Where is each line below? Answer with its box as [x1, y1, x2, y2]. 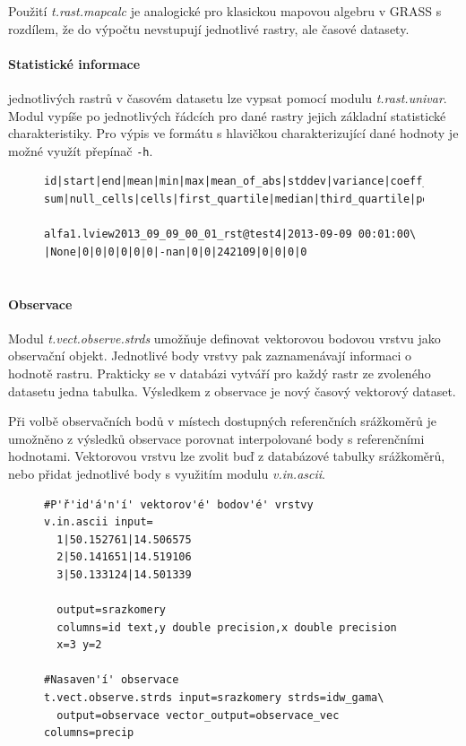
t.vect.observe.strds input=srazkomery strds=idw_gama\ [44, 691, 384, 705]
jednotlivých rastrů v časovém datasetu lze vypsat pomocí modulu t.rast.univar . [8, 88, 447, 107]
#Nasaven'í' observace [44, 673, 179, 687]
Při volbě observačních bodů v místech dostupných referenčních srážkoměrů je [8, 412, 436, 430]
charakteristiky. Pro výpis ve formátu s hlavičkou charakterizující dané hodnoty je [8, 124, 459, 143]
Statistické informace [8, 54, 141, 73]
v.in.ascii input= [44, 516, 153, 529]
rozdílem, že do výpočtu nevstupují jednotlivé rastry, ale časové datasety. [8, 19, 410, 38]
